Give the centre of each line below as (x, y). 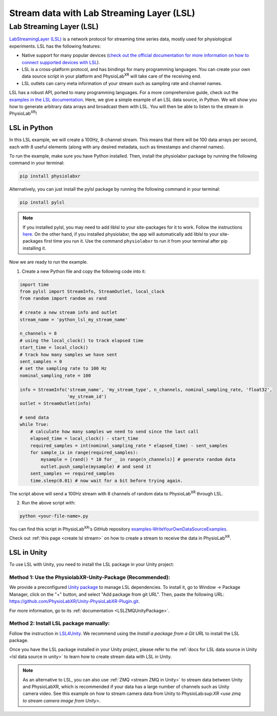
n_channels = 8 (38, 333)
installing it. (34, 248)
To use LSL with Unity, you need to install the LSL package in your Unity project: (92, 564)
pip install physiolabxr (50, 176)
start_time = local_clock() (54, 347)
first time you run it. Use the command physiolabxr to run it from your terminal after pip (136, 241)
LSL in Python (31, 128)
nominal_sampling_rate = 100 (55, 376)
